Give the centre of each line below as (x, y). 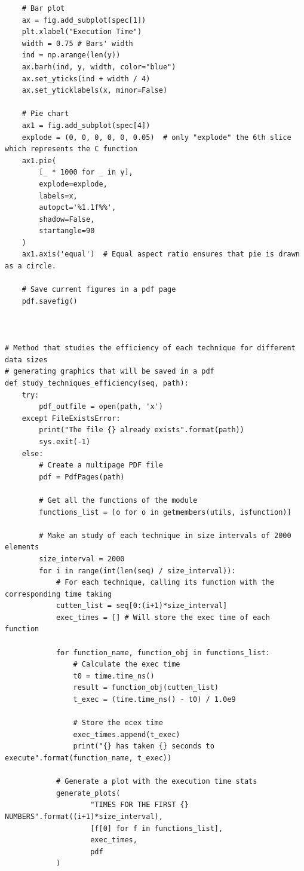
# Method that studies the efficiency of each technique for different (150, 348)
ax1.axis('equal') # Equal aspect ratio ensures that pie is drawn (161, 254)
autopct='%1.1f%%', (78, 208)
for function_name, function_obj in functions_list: (163, 653)
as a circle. (30, 266)
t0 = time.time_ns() (114, 676)
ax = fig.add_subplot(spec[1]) (84, 20)
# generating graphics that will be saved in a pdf (110, 372)
